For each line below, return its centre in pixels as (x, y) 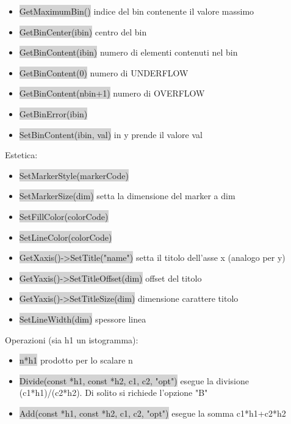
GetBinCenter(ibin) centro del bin (83, 31)
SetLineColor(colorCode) (66, 237)
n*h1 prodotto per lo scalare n (76, 360)
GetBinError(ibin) (53, 113)
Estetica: (21, 155)
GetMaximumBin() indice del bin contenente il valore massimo (137, 11)
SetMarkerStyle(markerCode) (74, 175)
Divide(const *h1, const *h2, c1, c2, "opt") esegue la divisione (134, 380)
